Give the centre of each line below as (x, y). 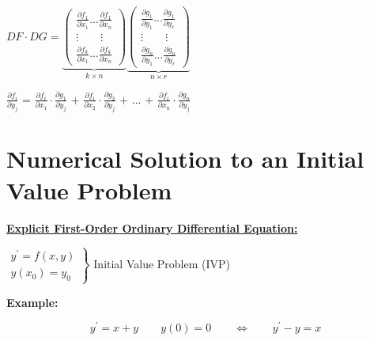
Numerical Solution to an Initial (185, 159)
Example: (32, 302)
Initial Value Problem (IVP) (162, 263)
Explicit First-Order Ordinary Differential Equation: (152, 227)
